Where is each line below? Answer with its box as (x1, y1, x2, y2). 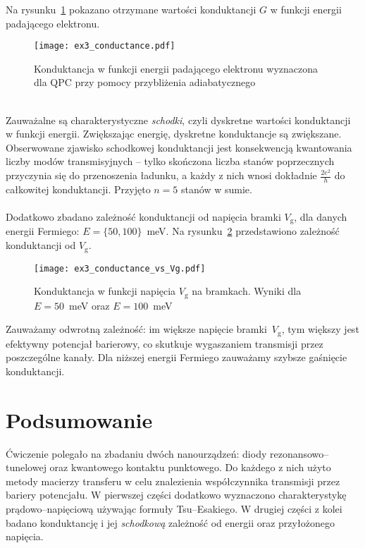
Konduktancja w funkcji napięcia (34, 284, 176, 298)
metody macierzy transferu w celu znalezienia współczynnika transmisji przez (6, 473, 340, 488)
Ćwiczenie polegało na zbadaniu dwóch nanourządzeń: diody (6, 446, 267, 461)
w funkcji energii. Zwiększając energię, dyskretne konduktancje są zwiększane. (6, 126, 342, 141)
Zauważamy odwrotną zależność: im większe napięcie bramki (6, 322, 267, 336)
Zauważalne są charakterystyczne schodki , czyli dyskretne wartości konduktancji (6, 112, 351, 127)
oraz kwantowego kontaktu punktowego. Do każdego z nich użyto (49, 460, 331, 475)
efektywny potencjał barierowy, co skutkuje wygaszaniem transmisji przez (6, 336, 323, 351)
